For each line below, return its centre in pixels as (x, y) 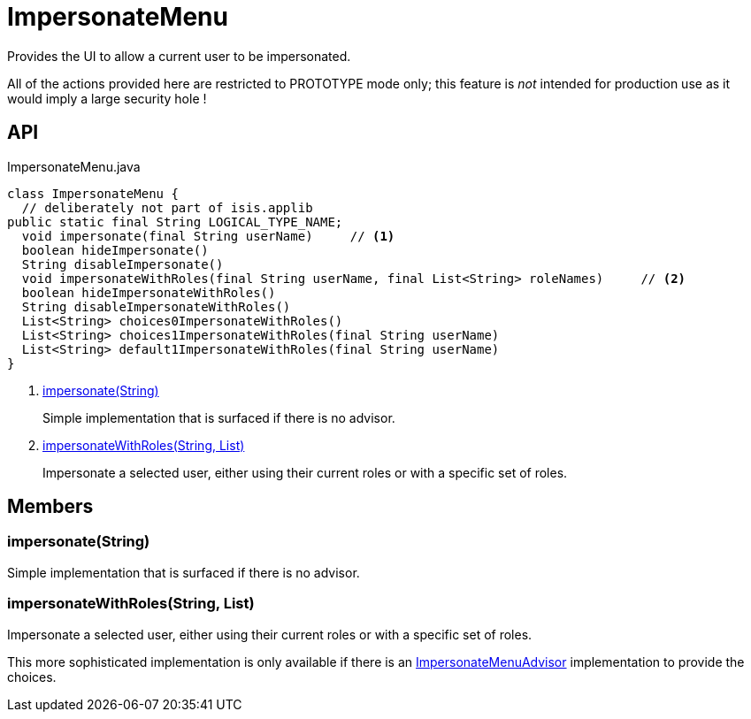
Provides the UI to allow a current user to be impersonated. (179, 56)
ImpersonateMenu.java (74, 166)
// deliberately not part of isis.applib (167, 207)
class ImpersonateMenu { (93, 193)
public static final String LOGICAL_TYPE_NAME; (175, 222)
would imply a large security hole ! (107, 98)
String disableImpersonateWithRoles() (156, 306)
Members (50, 507)
